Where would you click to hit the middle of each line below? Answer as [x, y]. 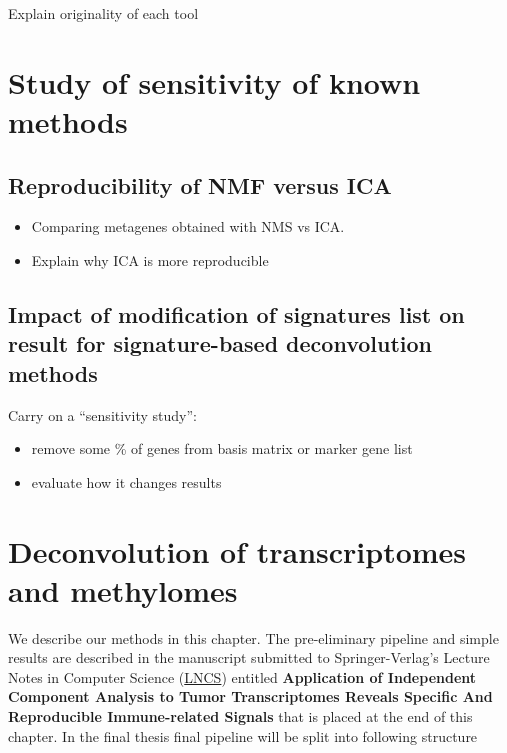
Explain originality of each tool [103, 13]
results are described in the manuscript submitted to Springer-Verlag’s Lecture [249, 657]
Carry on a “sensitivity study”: [102, 414]
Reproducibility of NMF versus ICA [200, 184]
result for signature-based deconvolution [220, 343]
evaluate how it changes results [126, 481]
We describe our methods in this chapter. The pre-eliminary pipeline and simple [253, 637]
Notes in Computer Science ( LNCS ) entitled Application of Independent [242, 676]
